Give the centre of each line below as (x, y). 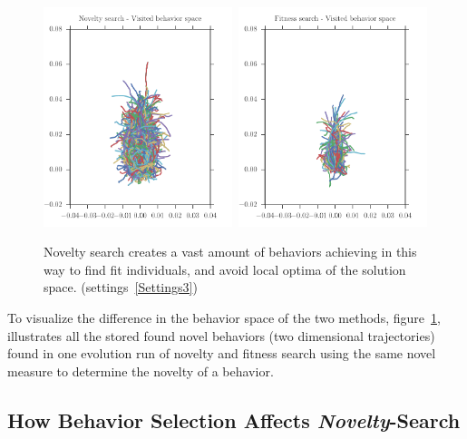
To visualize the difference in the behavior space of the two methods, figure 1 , (224, 317)
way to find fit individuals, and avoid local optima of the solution (225, 269)
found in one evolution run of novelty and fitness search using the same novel (222, 353)
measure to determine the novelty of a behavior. (141, 371)
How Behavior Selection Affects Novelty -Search (234, 419)
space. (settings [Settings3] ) (121, 287)
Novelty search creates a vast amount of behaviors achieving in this (230, 252)
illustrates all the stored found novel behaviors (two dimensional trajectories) (221, 335)
